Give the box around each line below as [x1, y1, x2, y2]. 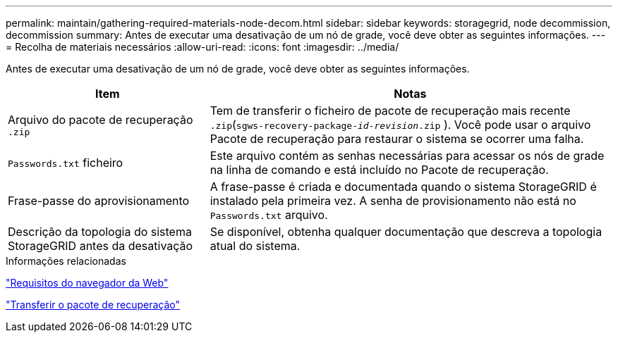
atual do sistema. [210, 239, 301, 253]
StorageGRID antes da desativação [8, 239, 193, 253]
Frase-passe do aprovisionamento [8, 194, 190, 208]
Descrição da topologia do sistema [8, 225, 192, 239]
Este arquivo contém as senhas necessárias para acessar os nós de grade [210, 149, 605, 163]
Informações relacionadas [6, 255, 126, 267]
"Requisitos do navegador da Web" [6, 277, 169, 289]
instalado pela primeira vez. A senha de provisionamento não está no [210, 194, 576, 208]
